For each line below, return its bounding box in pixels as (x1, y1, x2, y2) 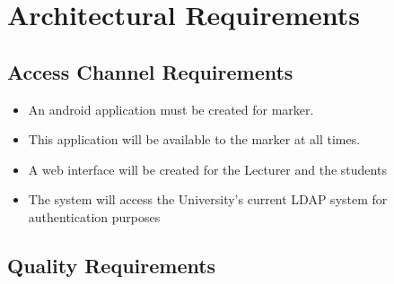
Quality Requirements (7, 251, 216, 279)
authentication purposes (28, 207, 161, 226)
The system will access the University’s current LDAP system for (28, 190, 388, 209)
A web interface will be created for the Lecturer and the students (28, 159, 387, 178)
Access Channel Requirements (7, 57, 293, 85)
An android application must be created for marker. (28, 99, 314, 118)
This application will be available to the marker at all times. (28, 130, 361, 149)
